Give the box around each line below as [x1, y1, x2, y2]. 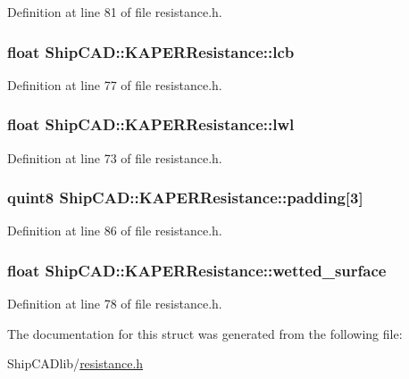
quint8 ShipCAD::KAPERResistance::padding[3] [7, 186, 363, 209]
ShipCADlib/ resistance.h [7, 354, 144, 373]
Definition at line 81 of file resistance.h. [7, 3, 222, 21]
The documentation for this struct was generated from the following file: [7, 324, 403, 342]
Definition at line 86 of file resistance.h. [7, 221, 222, 240]
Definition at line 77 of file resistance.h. [7, 75, 222, 94]
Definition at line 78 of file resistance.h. [7, 294, 222, 313]
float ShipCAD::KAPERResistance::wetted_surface [7, 259, 387, 281]
